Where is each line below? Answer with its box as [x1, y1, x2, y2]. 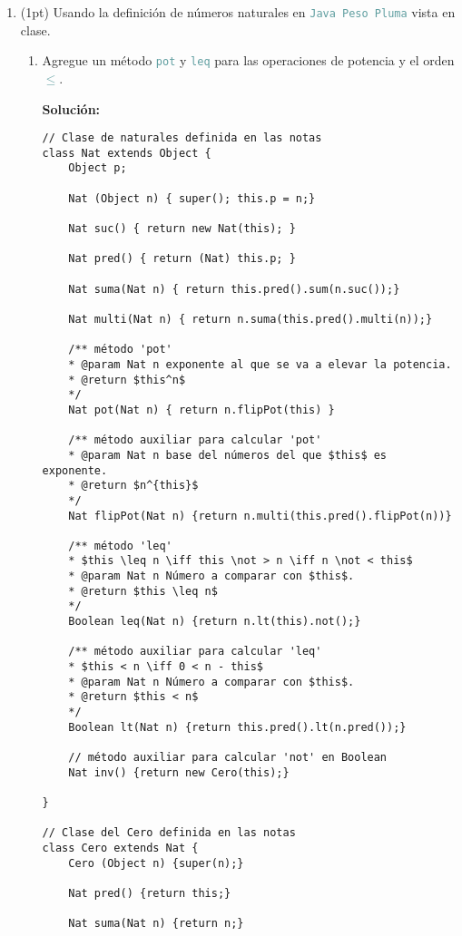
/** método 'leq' [68, 539, 172, 552]
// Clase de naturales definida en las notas [42, 132, 322, 145]
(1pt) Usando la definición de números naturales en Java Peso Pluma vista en [20, 3, 456, 21]
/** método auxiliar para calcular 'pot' [68, 434, 322, 447]
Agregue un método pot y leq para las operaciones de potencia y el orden [42, 51, 455, 70]
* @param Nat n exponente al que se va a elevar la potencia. [68, 357, 452, 371]
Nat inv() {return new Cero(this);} [68, 765, 290, 779]
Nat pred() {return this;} [68, 886, 231, 900]
